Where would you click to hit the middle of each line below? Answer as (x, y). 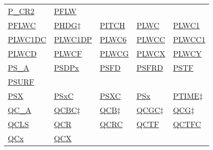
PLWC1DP (73, 39)
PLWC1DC (27, 39)
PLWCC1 (189, 39)
